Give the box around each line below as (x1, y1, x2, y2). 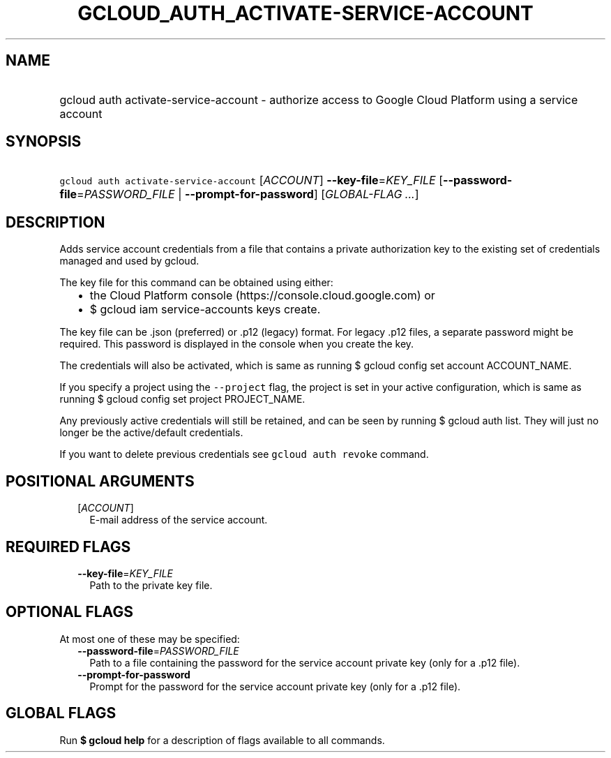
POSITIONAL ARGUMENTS (6, 472, 195, 490)
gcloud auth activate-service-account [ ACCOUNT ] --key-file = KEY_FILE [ (59, 173, 443, 188)
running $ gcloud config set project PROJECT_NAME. (59, 393, 305, 406)
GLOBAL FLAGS (6, 704, 116, 722)
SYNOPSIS (6, 133, 82, 151)
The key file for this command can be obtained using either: (59, 276, 333, 289)
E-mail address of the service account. (89, 514, 268, 526)
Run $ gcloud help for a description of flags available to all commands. (59, 734, 385, 746)
